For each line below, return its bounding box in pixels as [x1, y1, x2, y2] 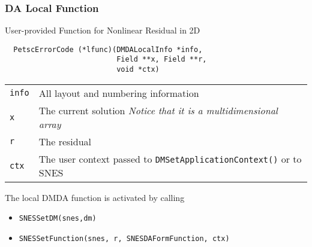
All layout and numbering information [38, 86, 199, 100]
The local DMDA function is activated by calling [5, 191, 185, 203]
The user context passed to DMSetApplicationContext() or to [38, 151, 302, 166]
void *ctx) [116, 65, 160, 74]
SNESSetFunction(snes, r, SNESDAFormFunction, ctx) [19, 234, 230, 243]
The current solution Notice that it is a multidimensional [38, 103, 278, 117]
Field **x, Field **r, [116, 55, 207, 64]
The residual [38, 134, 91, 148]
